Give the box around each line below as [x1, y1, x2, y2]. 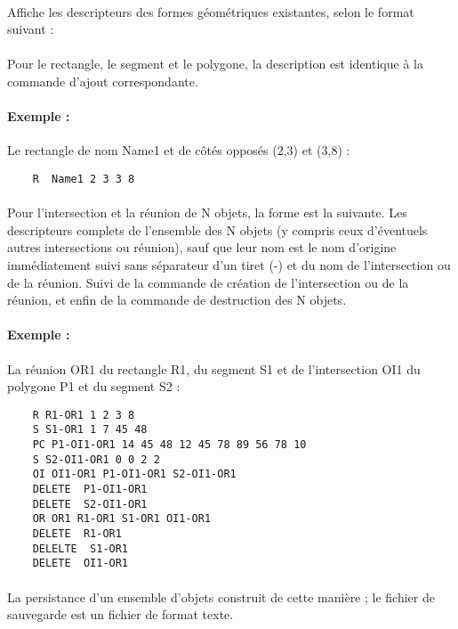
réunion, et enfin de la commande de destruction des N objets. [7, 290, 347, 309]
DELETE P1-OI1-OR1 [32, 483, 148, 496]
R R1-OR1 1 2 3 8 [32, 408, 135, 421]
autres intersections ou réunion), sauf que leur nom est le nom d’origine [7, 238, 397, 257]
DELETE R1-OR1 [32, 527, 122, 540]
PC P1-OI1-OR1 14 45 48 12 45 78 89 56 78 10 [32, 438, 307, 452]
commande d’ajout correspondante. [7, 71, 198, 90]
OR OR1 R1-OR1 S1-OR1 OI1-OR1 [32, 512, 212, 526]
